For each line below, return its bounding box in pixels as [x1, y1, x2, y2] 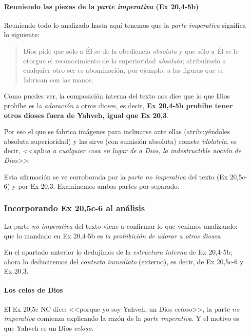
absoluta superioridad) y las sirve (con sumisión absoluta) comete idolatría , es [4, 136, 237, 146]
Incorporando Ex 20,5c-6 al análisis [4, 201, 145, 214]
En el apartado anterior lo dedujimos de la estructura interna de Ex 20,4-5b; [4, 247, 232, 257]
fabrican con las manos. [23, 74, 94, 84]
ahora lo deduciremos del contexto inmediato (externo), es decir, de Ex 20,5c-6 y [4, 256, 244, 266]
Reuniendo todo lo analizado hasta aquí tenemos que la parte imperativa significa [4, 20, 246, 30]
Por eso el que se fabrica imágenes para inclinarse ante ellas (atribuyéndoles [4, 126, 230, 137]
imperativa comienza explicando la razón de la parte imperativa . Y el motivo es [4, 313, 239, 323]
